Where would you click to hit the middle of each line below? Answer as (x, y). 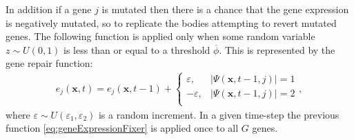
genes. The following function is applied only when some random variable (160, 36)
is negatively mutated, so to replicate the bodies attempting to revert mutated (171, 22)
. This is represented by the (277, 49)
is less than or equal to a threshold (137, 49)
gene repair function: (49, 63)
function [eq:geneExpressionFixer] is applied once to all (122, 128)
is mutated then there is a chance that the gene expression (225, 9)
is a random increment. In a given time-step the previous (219, 114)
